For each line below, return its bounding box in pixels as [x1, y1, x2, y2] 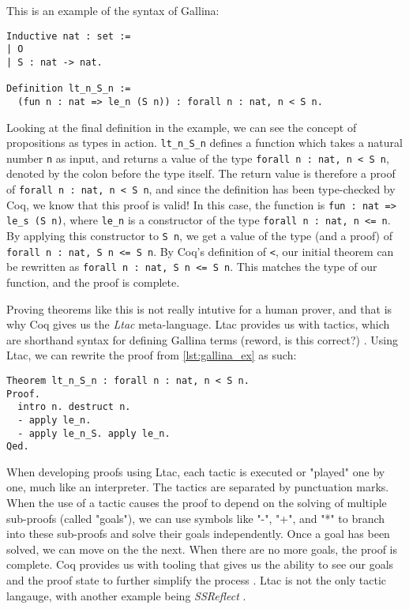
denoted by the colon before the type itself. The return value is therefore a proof [6, 165, 396, 182]
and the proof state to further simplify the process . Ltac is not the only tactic [6, 572, 387, 588]
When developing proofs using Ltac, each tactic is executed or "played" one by [6, 463, 385, 479]
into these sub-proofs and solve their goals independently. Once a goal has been [6, 525, 390, 542]
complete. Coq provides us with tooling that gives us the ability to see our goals [6, 556, 394, 573]
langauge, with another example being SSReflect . [6, 587, 246, 603]
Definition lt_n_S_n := [6, 83, 131, 95]
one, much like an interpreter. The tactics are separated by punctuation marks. [6, 479, 389, 495]
